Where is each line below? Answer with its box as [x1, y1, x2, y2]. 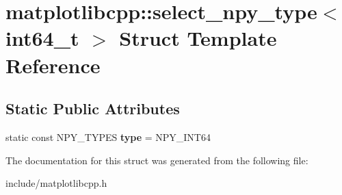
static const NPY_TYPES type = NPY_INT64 [5, 129, 211, 144]
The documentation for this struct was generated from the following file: [5, 153, 308, 167]
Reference [5, 51, 101, 79]
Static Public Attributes [5, 98, 180, 119]
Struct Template [119, 24, 277, 52]
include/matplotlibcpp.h [5, 176, 107, 190]
